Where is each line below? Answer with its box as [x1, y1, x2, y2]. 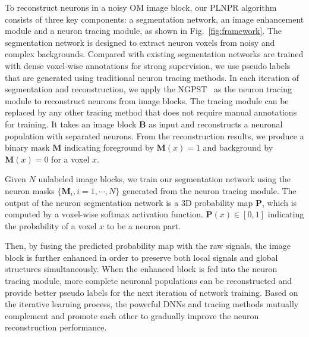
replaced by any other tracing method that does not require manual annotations [5, 106, 297, 118]
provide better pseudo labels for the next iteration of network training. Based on [5, 286, 298, 298]
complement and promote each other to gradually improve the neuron [5, 309, 259, 322]
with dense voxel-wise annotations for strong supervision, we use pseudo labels [5, 59, 291, 71]
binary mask [5, 141, 50, 154]
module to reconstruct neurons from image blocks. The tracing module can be [5, 94, 289, 107]
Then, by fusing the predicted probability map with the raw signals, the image [5, 239, 291, 252]
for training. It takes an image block [5, 117, 137, 130]
